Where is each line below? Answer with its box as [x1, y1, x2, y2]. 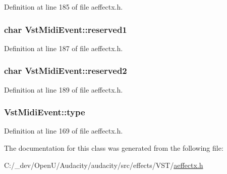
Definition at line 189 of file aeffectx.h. [4, 84, 123, 95]
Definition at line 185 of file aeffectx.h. [4, 2, 123, 12]
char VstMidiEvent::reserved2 [4, 64, 127, 77]
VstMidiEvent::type [4, 106, 85, 118]
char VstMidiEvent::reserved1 [4, 23, 127, 35]
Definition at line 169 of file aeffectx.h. [4, 125, 123, 136]
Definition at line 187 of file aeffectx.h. [4, 42, 123, 53]
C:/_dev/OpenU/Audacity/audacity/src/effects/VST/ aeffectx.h [4, 159, 203, 170]
